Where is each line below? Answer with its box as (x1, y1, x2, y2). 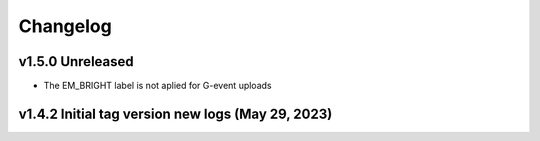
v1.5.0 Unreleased (18, 53, 134, 70)
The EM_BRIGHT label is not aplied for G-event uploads (43, 80, 272, 92)
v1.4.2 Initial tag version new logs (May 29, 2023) (18, 105, 333, 122)
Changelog (18, 15, 112, 37)
